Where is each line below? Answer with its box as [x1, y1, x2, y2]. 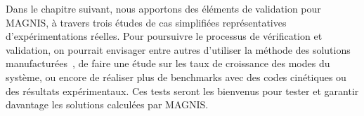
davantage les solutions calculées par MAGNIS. [6, 97, 209, 112]
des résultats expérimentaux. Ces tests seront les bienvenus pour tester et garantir [6, 83, 359, 98]
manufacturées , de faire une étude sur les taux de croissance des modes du [6, 56, 330, 71]
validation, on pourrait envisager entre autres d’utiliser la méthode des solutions [6, 42, 351, 57]
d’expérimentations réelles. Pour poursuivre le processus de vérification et [6, 29, 323, 43]
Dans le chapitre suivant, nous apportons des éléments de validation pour [6, 1, 321, 15]
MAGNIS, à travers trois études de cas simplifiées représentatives [6, 15, 287, 29]
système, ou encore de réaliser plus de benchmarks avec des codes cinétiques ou [6, 69, 346, 84]
